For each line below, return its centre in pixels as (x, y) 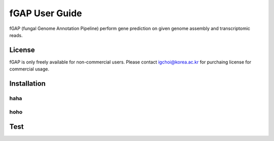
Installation (27, 84)
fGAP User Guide (46, 13)
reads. (16, 35)
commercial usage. (29, 69)
